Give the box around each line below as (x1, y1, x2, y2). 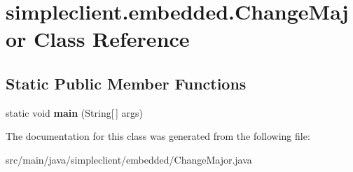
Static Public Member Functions (6, 72, 247, 94)
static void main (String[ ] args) (6, 105, 143, 120)
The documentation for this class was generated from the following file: (6, 129, 310, 143)
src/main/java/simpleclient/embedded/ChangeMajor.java (6, 152, 252, 166)
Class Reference (34, 24, 190, 53)
